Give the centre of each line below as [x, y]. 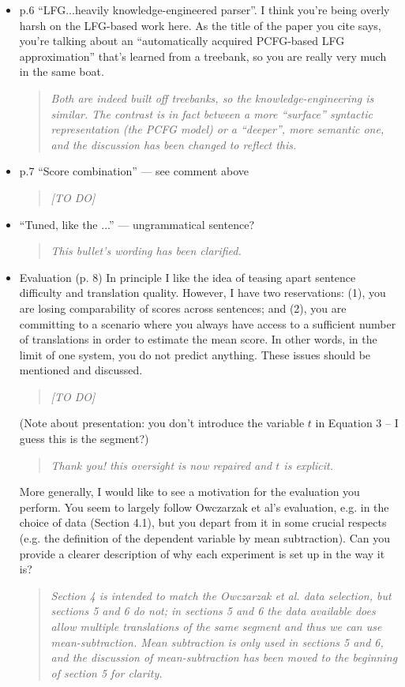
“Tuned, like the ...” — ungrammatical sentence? [137, 224]
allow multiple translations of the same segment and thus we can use [216, 626]
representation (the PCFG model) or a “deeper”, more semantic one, [217, 129]
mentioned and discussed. [81, 370]
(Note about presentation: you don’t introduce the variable [162, 423]
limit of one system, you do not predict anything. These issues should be [195, 354]
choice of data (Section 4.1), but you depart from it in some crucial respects [203, 522]
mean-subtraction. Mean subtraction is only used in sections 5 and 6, [217, 642]
